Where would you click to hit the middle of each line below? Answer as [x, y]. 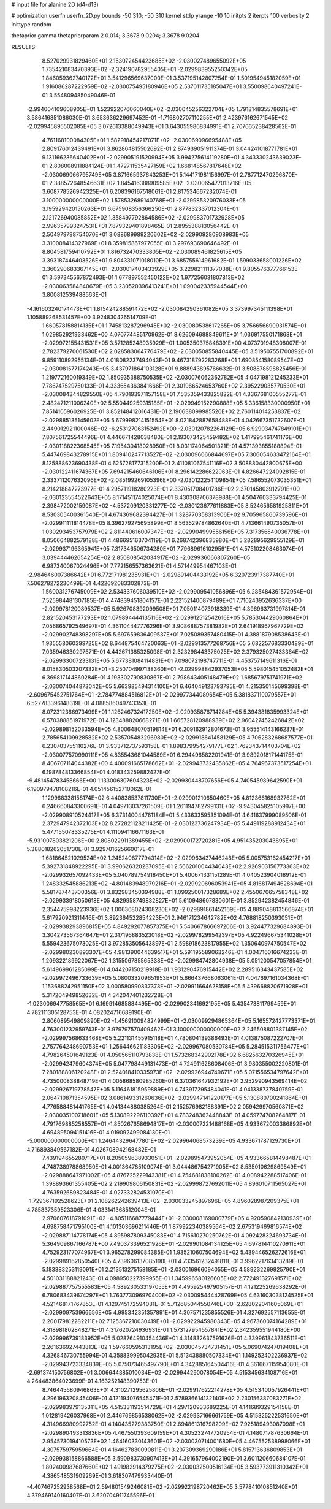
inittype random [31, 24]
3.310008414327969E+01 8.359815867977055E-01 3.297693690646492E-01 [140, 243]
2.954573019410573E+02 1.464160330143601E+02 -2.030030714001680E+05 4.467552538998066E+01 [176, 1442]
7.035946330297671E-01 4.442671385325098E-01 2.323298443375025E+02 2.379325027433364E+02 [175, 652]
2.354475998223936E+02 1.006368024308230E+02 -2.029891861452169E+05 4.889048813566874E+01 [178, 909]
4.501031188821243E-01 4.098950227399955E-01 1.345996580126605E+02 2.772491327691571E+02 [172, 1278]
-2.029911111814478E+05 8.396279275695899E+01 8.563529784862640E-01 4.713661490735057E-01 [173, 523]
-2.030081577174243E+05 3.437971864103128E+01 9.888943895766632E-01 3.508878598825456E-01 [174, 369]
